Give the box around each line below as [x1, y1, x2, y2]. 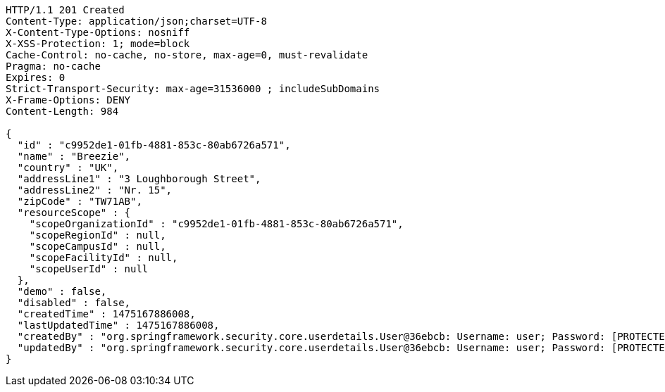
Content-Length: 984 [6, 106, 119, 117]
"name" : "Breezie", [17, 151, 131, 162]
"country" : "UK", [17, 162, 119, 173]
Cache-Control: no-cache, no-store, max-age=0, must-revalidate [6, 49, 368, 61]
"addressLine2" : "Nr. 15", [17, 184, 173, 196]
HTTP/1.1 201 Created [6, 4, 125, 15]
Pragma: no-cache [6, 61, 101, 72]
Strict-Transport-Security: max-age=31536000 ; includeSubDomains [6, 83, 380, 94]
